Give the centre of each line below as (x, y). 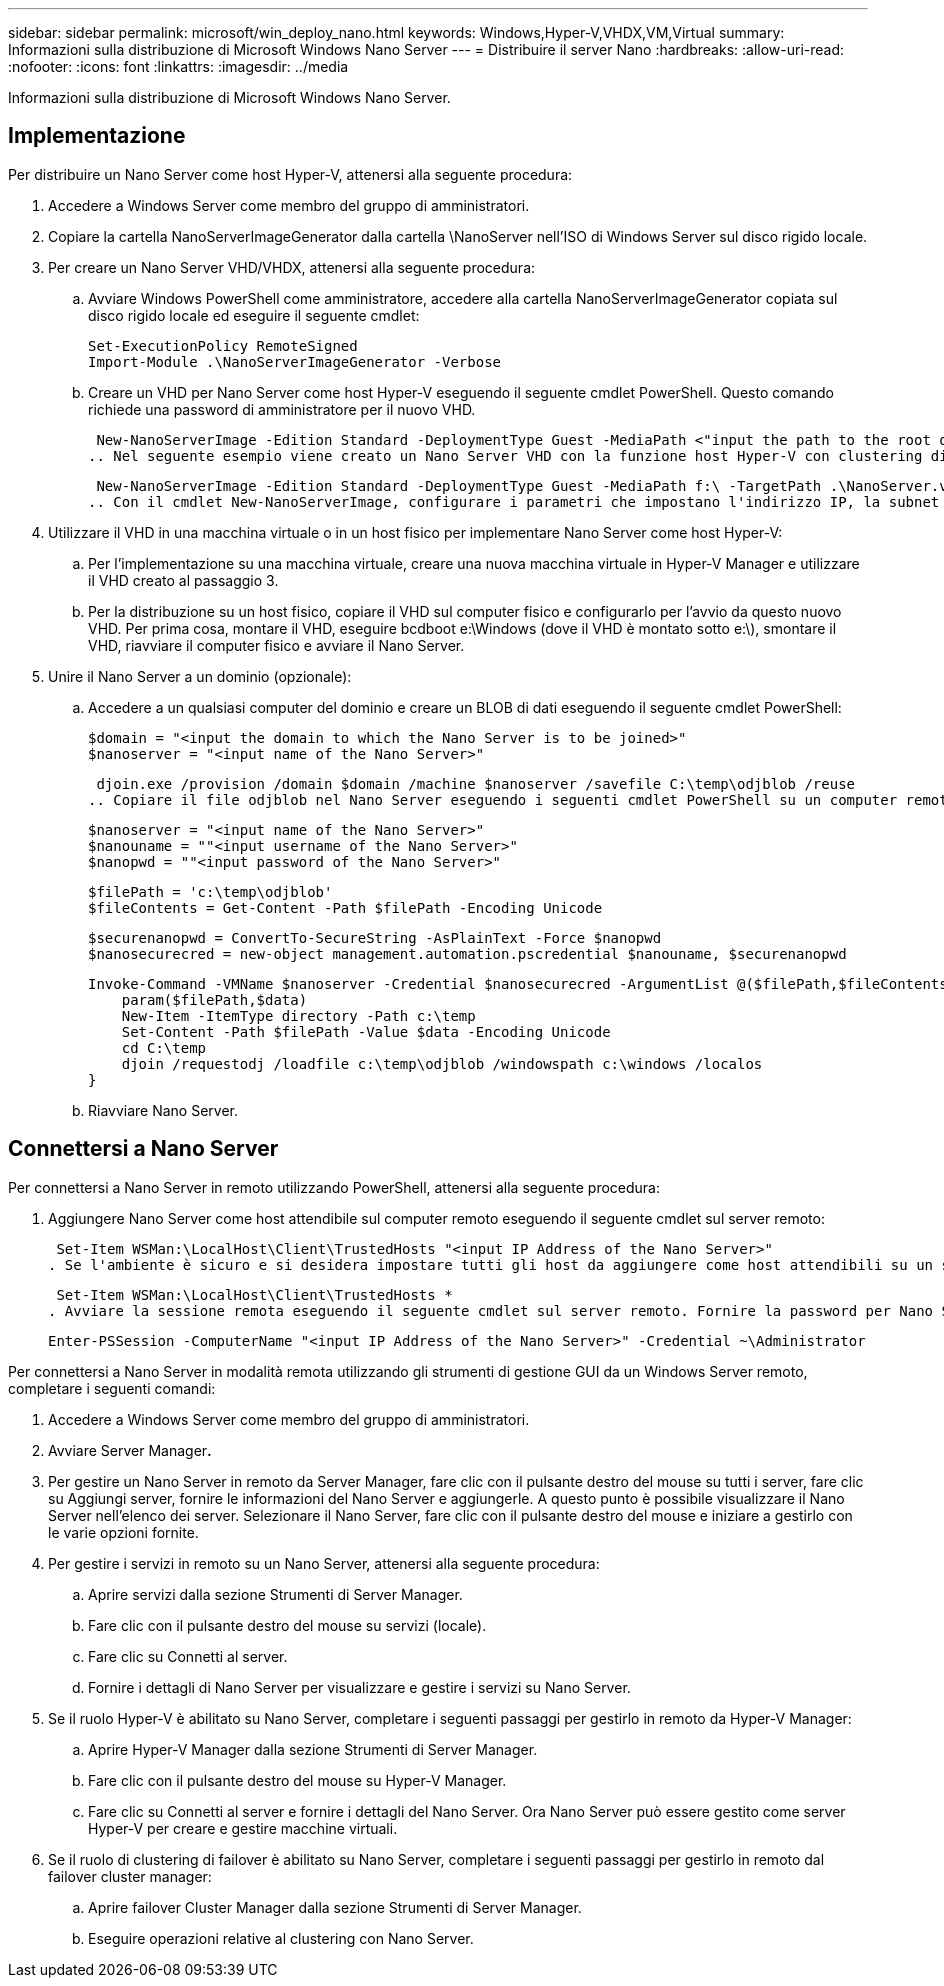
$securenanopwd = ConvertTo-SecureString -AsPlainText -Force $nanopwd (375, 937)
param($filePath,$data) (214, 999)
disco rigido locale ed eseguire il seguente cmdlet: (254, 315)
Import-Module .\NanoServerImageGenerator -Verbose (295, 361)
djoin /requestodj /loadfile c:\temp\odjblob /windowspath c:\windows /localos (442, 1063)
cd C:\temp (164, 1047)
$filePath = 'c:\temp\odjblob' (210, 891)
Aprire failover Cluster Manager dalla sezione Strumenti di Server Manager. (335, 1907)
